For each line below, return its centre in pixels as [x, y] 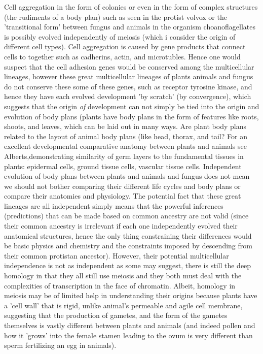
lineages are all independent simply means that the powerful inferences [114, 205]
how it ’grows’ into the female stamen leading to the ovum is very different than [128, 335]
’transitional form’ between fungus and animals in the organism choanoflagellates [130, 27]
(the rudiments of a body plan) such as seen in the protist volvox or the [116, 17]
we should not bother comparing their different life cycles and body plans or [122, 186]
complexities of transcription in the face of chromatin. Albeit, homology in [120, 285]
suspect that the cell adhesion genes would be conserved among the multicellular [129, 66]
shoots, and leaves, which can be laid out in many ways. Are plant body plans [125, 126]
